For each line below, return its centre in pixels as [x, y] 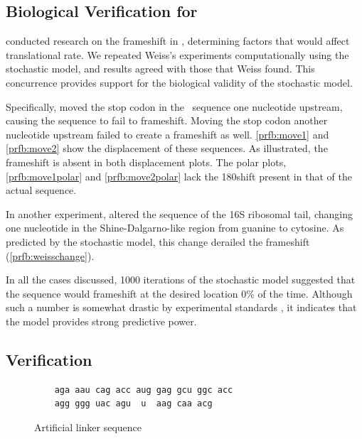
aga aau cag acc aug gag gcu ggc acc [144, 390]
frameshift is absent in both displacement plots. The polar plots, [146, 162]
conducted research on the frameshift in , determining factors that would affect [178, 41]
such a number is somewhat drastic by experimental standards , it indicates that [181, 307]
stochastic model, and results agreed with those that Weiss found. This [160, 69]
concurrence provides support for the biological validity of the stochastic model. [179, 82]
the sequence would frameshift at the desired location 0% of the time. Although [179, 293]
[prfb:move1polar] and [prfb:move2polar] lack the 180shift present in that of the [179, 176]
